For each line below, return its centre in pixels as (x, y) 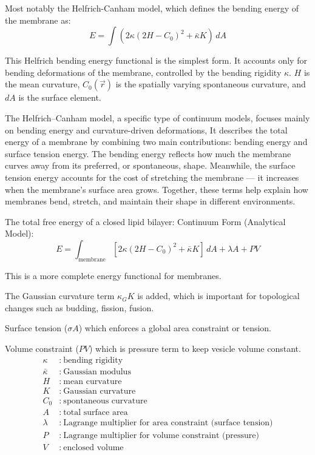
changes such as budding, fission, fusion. (80, 307)
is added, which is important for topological (218, 296)
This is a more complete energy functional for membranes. (113, 275)
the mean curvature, (42, 84)
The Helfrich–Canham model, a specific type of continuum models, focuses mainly (157, 117)
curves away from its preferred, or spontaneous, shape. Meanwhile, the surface (150, 165)
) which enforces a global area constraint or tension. (175, 328)
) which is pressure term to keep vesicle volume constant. (195, 349)
